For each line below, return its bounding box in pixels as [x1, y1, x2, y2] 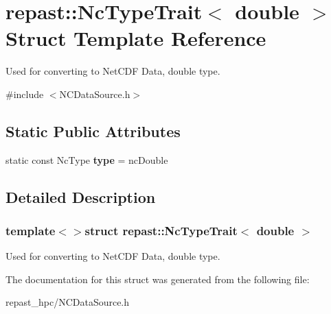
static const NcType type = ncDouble [5, 152, 168, 167]
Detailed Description [5, 186, 156, 207]
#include [5, 86, 44, 101]
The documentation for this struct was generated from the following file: [5, 271, 310, 286]
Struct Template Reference [5, 24, 266, 52]
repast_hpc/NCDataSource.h [5, 295, 130, 309]
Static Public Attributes [5, 120, 181, 141]
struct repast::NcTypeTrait [84, 222, 238, 239]
